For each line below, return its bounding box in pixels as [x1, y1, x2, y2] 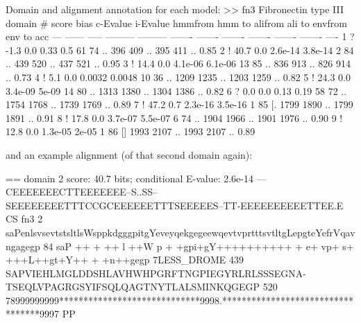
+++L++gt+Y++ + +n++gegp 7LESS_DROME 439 [6, 252, 244, 267]
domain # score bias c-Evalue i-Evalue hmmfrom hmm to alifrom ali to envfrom [6, 15, 347, 30]
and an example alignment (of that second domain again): [6, 147, 253, 161]
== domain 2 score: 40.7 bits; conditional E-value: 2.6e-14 [6, 171, 253, 185]
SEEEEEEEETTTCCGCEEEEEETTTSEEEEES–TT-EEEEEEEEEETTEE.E [6, 198, 344, 212]
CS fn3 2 [6, 211, 43, 226]
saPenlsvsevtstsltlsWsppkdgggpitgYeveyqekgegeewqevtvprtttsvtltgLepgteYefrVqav [6, 225, 355, 239]
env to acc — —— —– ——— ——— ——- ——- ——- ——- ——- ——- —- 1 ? [6, 29, 355, 44]
